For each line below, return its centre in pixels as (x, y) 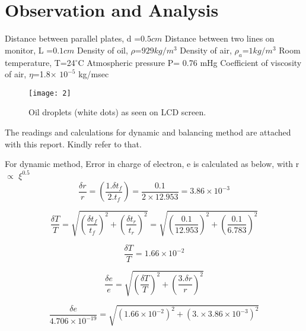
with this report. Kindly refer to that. (73, 144)
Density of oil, (103, 50)
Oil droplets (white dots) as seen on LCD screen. (117, 112)
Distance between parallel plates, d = (73, 38)
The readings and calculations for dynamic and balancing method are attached (148, 132)
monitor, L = (29, 50)
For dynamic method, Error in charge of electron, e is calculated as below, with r (152, 164)
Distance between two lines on (219, 38)
